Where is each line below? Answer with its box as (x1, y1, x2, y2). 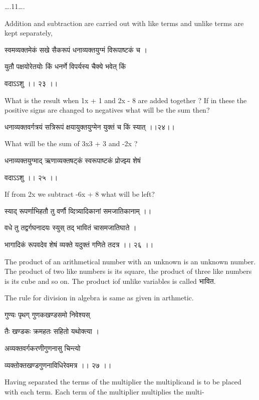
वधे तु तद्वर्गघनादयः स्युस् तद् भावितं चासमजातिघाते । (5, 222, 137, 233)
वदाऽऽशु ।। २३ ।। (5, 78, 58, 88)
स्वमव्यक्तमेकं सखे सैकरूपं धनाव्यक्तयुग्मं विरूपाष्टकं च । (5, 44, 147, 55)
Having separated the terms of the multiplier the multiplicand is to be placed (5, 376, 241, 387)
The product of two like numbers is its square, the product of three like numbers (5, 266, 252, 276)
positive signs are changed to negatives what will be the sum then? (5, 105, 210, 115)
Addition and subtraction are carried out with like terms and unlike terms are (5, 18, 244, 28)
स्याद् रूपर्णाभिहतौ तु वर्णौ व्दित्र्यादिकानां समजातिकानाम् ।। (5, 205, 152, 216)
